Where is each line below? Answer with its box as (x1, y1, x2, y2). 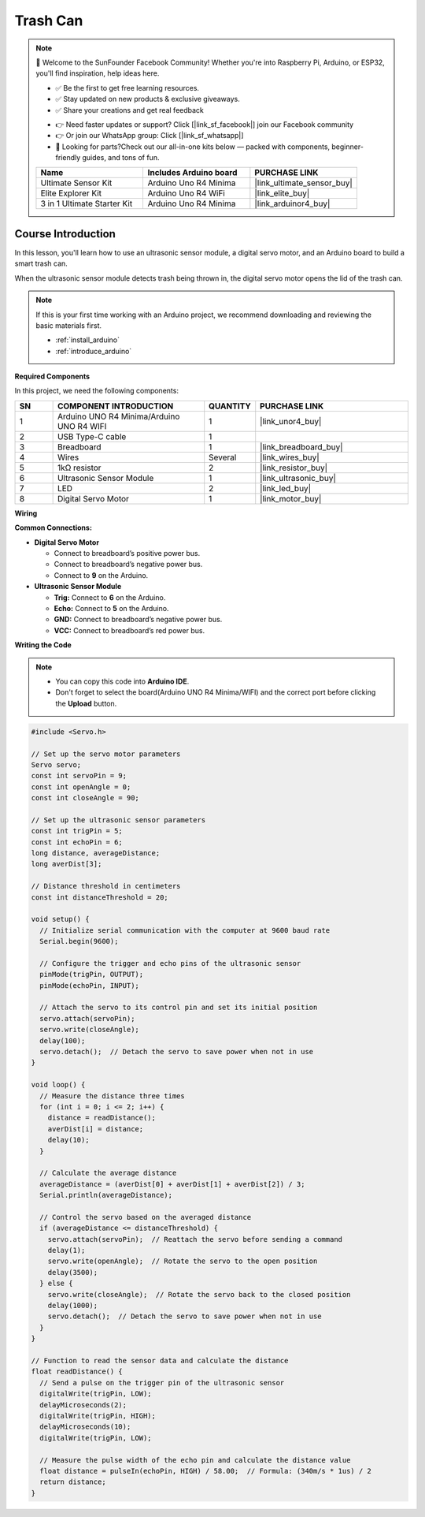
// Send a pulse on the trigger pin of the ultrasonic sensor (39, 1378, 285, 1387)
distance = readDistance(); (47, 1113, 157, 1123)
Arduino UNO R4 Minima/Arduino (57, 411, 180, 422)
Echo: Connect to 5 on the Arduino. (54, 604, 169, 613)
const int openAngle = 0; (31, 782, 131, 792)
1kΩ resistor (57, 462, 102, 473)
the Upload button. (55, 699, 117, 708)
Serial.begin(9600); (39, 937, 119, 946)
